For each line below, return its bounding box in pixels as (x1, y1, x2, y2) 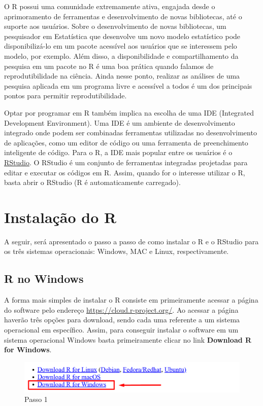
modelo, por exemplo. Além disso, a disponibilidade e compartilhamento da (4, 50, 239, 61)
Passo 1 (24, 394, 48, 404)
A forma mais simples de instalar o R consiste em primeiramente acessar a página (4, 294, 258, 305)
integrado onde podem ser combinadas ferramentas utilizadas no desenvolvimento (4, 127, 257, 138)
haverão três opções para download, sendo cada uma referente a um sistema (4, 314, 240, 325)
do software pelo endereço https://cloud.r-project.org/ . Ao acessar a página (4, 304, 239, 315)
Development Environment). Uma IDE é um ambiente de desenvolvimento (4, 117, 235, 128)
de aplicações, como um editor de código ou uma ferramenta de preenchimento (4, 137, 248, 147)
